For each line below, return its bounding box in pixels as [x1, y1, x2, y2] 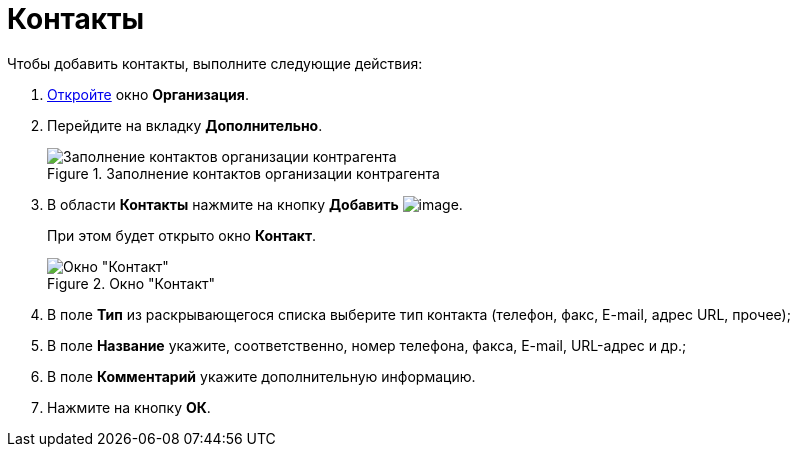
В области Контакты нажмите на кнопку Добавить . [47, 195, 463, 213]
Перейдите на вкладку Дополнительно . [47, 116, 323, 134]
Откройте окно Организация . [47, 85, 249, 103]
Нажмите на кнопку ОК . [47, 398, 211, 416]
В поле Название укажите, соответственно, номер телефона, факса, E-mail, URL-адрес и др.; [47, 336, 687, 354]
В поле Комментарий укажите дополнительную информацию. [47, 367, 476, 385]
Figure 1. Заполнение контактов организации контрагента [47, 164, 440, 182]
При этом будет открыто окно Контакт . [47, 226, 317, 244]
